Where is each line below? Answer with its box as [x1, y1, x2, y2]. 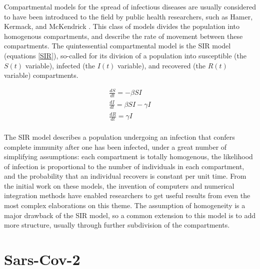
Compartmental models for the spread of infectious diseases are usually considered [4, 1, 256, 11]
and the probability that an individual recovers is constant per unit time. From [4, 171, 246, 181]
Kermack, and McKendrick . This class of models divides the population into [4, 21, 240, 31]
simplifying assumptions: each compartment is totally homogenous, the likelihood [4, 151, 253, 162]
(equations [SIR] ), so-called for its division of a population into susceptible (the [4, 50, 246, 60]
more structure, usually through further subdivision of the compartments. [4, 220, 230, 230]
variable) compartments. [4, 70, 78, 80]
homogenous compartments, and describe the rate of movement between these [4, 30, 243, 41]
